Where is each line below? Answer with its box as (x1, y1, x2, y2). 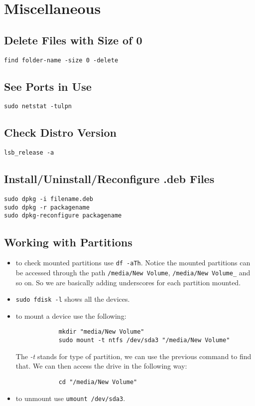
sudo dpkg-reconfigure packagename (4, 212, 122, 219)
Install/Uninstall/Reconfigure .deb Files (4, 171, 215, 187)
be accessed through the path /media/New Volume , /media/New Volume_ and (15, 267, 251, 277)
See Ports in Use (4, 78, 92, 94)
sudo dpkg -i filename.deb (4, 196, 93, 203)
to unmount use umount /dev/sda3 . (15, 393, 126, 403)
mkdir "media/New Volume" (58, 328, 144, 336)
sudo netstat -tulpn (4, 103, 72, 110)
